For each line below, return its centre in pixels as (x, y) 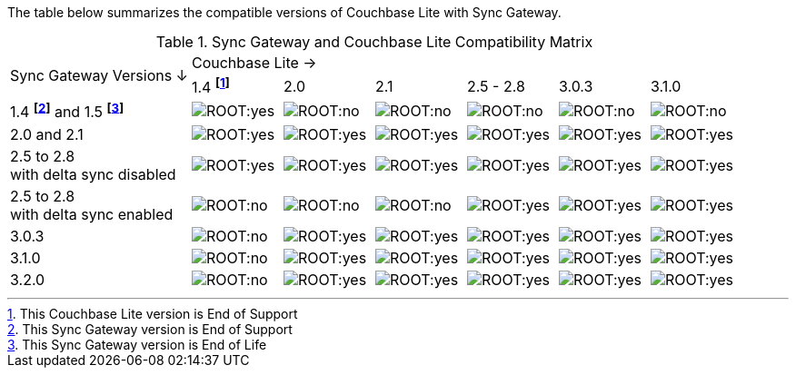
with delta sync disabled (93, 174)
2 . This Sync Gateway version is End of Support (150, 329)
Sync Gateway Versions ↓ (99, 75)
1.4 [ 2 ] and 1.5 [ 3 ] (67, 111)
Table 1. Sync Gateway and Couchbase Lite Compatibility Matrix (374, 42)
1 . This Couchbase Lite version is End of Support (153, 313)
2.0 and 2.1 (47, 134)
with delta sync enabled (92, 214)
